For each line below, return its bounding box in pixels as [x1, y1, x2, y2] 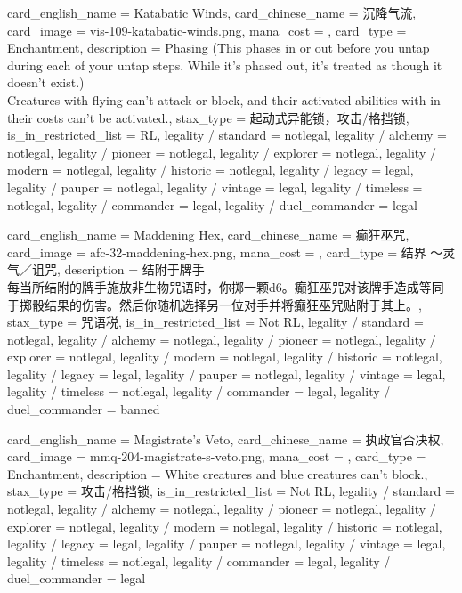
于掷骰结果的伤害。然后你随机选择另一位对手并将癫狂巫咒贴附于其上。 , [7, 295, 422, 313]
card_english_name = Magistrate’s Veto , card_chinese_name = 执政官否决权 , [7, 429, 444, 448]
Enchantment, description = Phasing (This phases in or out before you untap [7, 38, 430, 57]
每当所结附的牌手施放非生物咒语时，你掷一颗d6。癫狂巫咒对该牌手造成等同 [7, 277, 444, 296]
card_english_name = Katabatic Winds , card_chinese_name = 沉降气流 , [7, 4, 417, 21]
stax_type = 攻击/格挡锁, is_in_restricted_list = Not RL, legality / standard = [7, 482, 455, 500]
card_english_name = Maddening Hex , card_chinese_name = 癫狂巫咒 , [7, 225, 409, 244]
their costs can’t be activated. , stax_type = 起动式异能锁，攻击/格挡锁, [7, 108, 409, 126]
